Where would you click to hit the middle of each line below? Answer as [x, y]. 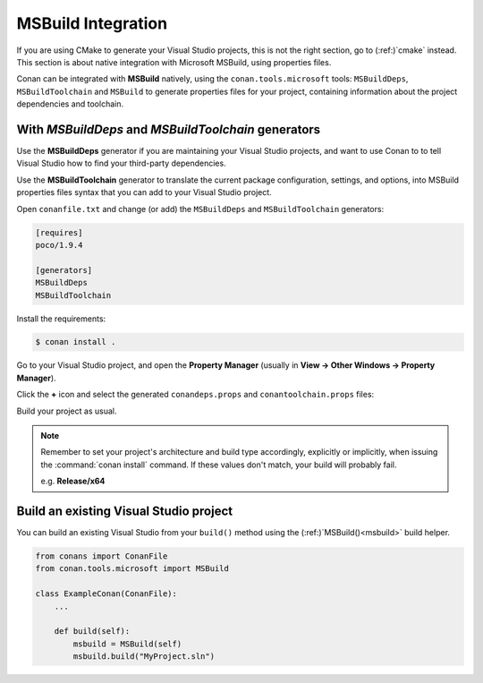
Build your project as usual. [67, 411]
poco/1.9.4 [59, 245]
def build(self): [92, 632]
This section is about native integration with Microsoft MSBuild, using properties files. [174, 62]
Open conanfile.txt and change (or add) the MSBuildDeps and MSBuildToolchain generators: [200, 209]
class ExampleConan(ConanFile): [106, 594]
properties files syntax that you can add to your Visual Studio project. [144, 192]
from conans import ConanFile [102, 556]
